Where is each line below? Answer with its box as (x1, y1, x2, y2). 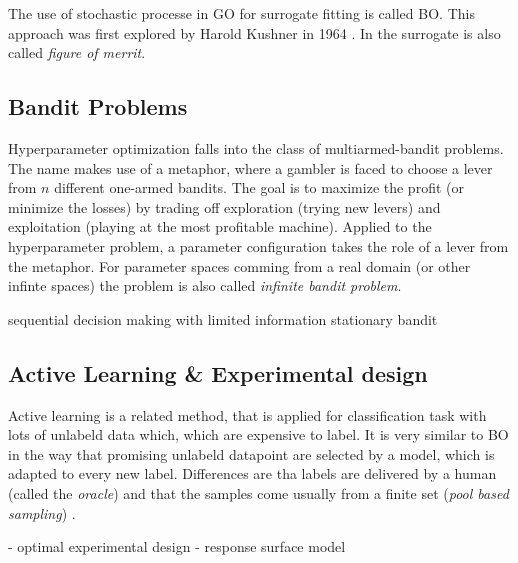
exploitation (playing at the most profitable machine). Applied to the (8, 216, 432, 237)
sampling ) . (8, 502, 76, 523)
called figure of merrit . (8, 42, 146, 63)
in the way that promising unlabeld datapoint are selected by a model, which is (8, 443, 495, 464)
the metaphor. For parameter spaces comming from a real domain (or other (8, 255, 471, 276)
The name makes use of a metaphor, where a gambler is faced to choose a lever (8, 157, 493, 178)
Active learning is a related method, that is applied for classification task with (8, 404, 487, 425)
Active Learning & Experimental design (8, 357, 428, 388)
